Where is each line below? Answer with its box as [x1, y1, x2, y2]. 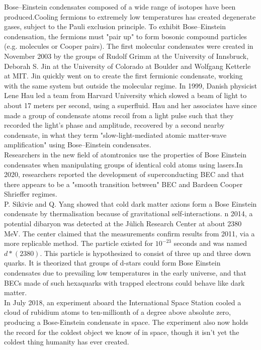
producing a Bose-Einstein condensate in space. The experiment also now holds [4, 317, 248, 327]
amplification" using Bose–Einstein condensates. [4, 139, 151, 150]
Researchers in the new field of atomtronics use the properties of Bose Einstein [4, 149, 246, 159]
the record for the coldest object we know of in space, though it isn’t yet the [4, 326, 239, 337]
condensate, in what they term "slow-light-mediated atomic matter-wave [4, 129, 227, 140]
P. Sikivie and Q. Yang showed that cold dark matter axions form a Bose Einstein [4, 198, 257, 209]
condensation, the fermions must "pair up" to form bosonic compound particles [4, 31, 247, 41]
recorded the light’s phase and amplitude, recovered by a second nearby [4, 120, 225, 130]
